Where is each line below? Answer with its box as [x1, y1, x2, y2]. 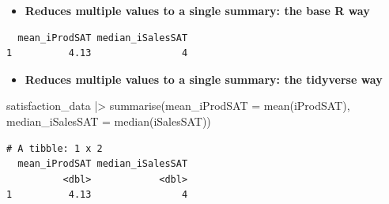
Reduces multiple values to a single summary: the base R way [25, 2, 370, 18]
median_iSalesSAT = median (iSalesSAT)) [6, 112, 211, 129]
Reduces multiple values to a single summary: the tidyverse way [25, 70, 383, 87]
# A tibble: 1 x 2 [6, 142, 103, 154]
